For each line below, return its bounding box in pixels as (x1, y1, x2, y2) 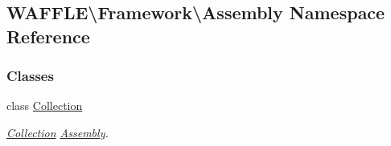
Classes (6, 66, 54, 86)
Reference (6, 23, 90, 48)
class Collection (6, 97, 83, 114)
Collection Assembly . (6, 124, 109, 140)
